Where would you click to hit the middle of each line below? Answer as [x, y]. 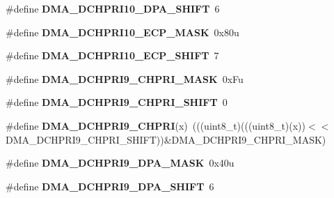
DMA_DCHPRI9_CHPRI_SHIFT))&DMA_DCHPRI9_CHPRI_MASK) [166, 139]
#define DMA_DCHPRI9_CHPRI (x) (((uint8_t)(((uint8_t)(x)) [156, 125]
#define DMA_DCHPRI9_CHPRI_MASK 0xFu [125, 78]
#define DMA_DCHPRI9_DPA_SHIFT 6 [110, 186]
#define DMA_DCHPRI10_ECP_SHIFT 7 [112, 55]
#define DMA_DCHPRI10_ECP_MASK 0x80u [122, 32]
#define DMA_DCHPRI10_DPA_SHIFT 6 [113, 8]
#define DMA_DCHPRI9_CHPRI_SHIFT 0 [117, 102]
